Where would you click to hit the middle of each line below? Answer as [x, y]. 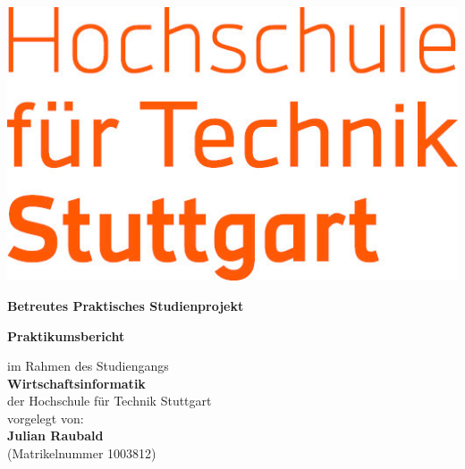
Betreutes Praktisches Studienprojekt [126, 305]
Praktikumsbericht [66, 335]
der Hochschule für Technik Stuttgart [110, 401]
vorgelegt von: [46, 418]
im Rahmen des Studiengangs [88, 366]
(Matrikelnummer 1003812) [82, 453]
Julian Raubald [55, 435]
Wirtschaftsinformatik [76, 383]
